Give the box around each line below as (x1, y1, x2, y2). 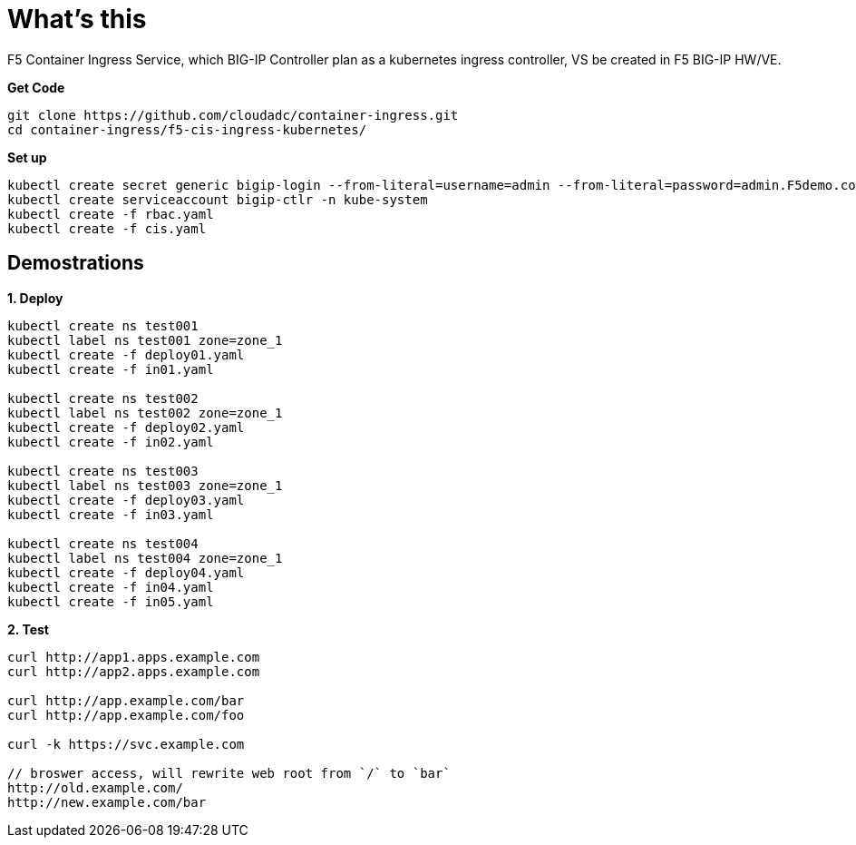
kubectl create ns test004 (7, 535, 199, 551)
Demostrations (7, 251, 144, 275)
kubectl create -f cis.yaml (7, 221, 207, 236)
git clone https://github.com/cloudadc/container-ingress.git (7, 107, 459, 123)
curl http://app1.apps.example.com (7, 649, 260, 664)
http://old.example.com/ (7, 780, 183, 795)
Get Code (7, 79, 65, 95)
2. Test (7, 621, 49, 637)
